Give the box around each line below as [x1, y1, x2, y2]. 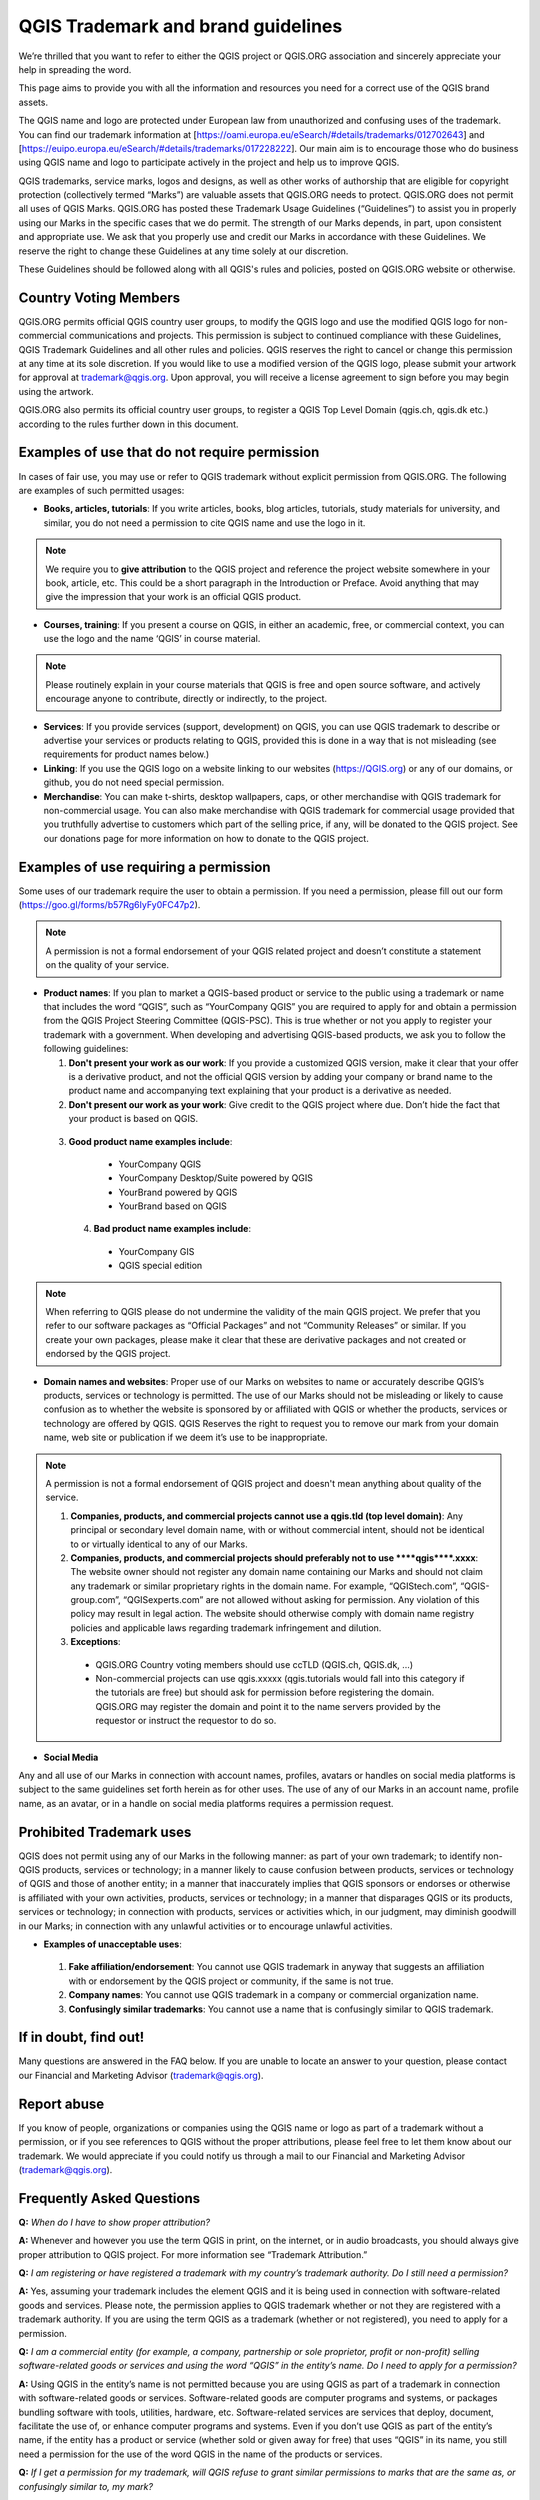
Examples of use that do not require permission [18, 444, 320, 461]
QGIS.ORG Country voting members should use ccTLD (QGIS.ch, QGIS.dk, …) [95, 1658, 414, 1670]
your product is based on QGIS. [68, 1113, 199, 1125]
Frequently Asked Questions [18, 2190, 201, 2207]
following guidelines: [43, 1043, 129, 1055]
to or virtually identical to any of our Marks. [70, 1538, 249, 1550]
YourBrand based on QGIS [118, 1200, 227, 1212]
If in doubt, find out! [18, 2029, 145, 2046]
